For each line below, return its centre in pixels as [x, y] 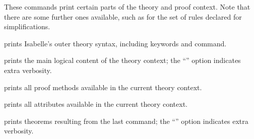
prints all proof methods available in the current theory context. [103, 87]
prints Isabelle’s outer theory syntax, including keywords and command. [115, 43]
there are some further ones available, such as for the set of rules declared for [123, 16]
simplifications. [27, 26]
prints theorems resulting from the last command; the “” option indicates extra [126, 121]
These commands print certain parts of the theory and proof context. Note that [127, 7]
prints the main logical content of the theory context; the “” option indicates [122, 60]
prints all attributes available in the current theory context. [96, 104]
